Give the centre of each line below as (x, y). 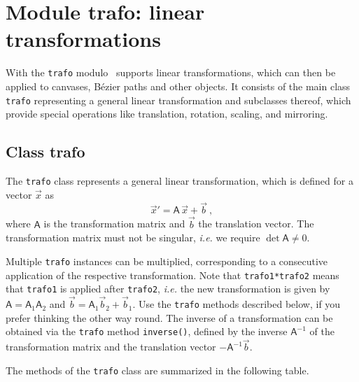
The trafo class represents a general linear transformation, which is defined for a (179, 181)
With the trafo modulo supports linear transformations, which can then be (171, 72)
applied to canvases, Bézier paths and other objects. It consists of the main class (178, 86)
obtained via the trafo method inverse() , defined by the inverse (147, 331)
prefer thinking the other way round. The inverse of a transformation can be (169, 317)
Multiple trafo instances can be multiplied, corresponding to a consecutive (167, 261)
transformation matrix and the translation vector (111, 347)
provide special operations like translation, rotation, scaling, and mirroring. (167, 114)
